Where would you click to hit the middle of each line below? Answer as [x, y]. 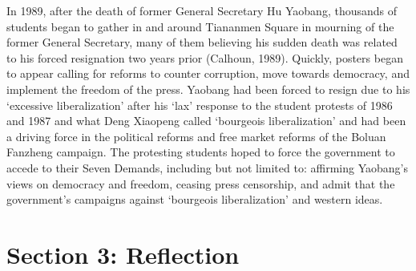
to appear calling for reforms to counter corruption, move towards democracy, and [208, 73]
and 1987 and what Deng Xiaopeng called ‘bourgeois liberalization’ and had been [206, 121]
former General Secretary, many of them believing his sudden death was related [202, 42]
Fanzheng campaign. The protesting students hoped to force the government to [201, 152]
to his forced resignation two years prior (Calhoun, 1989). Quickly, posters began [205, 57]
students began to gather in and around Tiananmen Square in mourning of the [200, 26]
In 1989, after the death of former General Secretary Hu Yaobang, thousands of [202, 10]
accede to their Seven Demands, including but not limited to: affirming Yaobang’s [207, 167]
